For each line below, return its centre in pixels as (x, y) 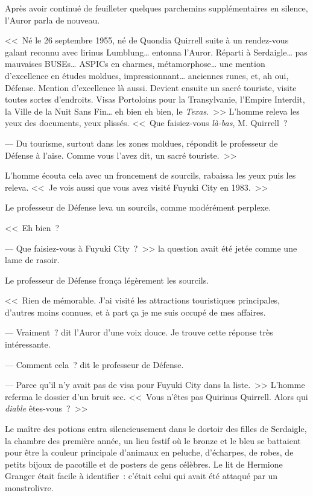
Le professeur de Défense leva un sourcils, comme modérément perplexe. (138, 207)
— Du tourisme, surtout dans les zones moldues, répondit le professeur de (141, 143)
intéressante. (28, 344)
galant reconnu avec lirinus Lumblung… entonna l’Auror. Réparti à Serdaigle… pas (156, 52)
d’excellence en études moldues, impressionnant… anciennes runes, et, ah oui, (147, 75)
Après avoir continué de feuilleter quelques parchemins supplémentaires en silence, (156, 8)
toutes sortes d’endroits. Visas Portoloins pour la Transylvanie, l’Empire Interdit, (155, 99)
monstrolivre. (29, 488)
